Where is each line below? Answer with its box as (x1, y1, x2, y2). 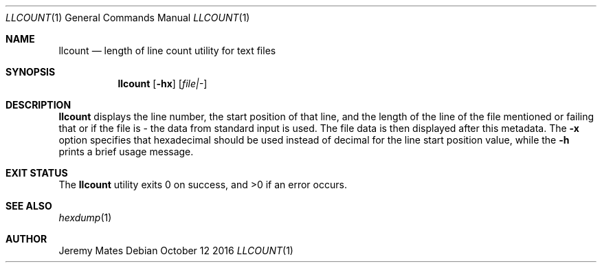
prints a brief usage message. (58, 146, 194, 157)
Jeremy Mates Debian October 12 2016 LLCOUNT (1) (58, 245, 293, 256)
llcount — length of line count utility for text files (58, 45, 276, 56)
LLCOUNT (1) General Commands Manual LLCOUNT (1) (5, 12, 250, 23)
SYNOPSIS (5, 66, 56, 78)
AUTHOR (5, 233, 47, 245)
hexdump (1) (58, 212, 112, 223)
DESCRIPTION (5, 99, 71, 111)
